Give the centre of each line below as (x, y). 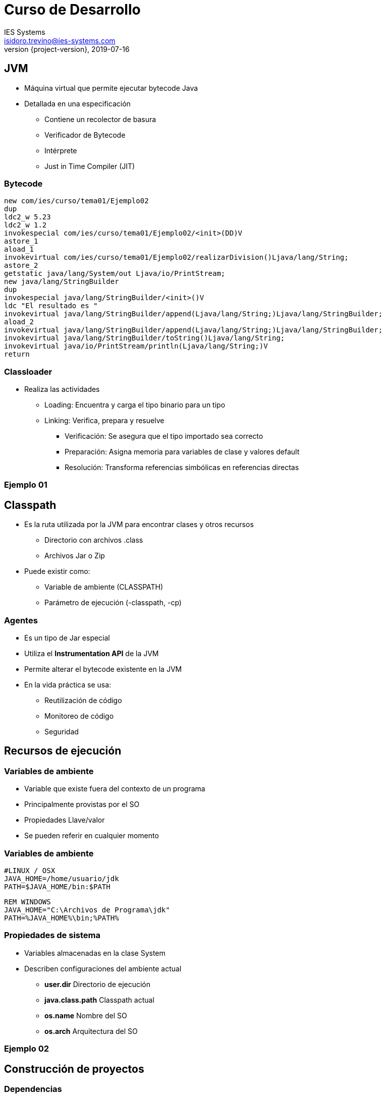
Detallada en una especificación (77, 103)
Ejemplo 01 (26, 485)
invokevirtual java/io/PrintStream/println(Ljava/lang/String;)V (136, 346)
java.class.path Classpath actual (99, 1000)
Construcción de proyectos (74, 1069)
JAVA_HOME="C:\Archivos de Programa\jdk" (87, 910)
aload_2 (19, 322)
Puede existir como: (57, 571)
